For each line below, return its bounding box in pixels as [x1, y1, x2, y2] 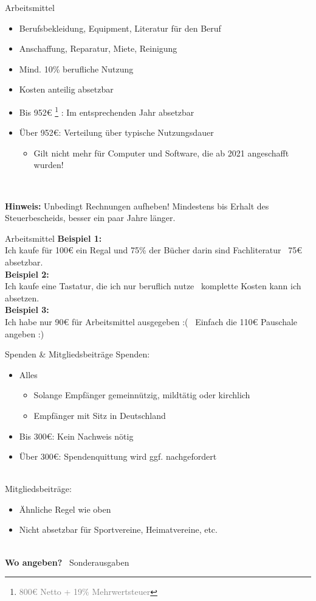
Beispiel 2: [5, 267, 49, 280]
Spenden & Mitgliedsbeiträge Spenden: [5, 348, 150, 360]
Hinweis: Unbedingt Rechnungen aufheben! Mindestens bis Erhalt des [5, 199, 269, 212]
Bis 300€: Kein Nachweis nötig [19, 429, 134, 442]
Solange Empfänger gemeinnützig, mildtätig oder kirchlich [33, 388, 250, 401]
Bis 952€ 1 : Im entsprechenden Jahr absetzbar [19, 104, 194, 118]
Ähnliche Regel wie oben [19, 502, 111, 515]
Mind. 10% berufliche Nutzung [19, 62, 134, 75]
